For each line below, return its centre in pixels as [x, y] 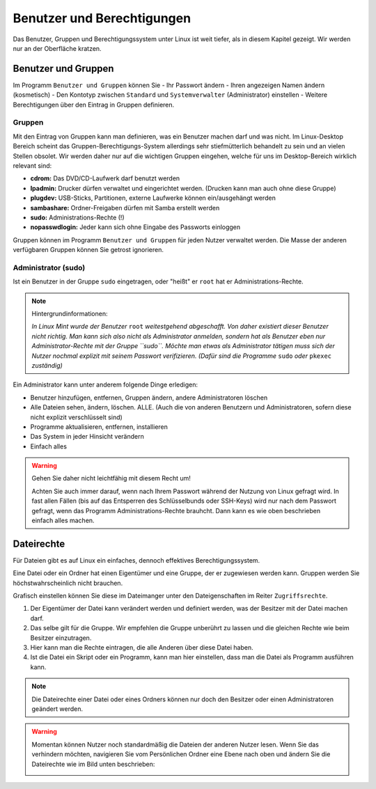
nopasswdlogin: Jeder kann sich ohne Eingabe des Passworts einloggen [135, 227]
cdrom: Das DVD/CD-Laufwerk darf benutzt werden [105, 178]
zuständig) [47, 365]
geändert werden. [57, 709]
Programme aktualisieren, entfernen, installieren [99, 427]
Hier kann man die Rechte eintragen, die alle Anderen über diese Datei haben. [142, 648]
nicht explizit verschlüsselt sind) [77, 417]
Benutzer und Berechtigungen [102, 18]
